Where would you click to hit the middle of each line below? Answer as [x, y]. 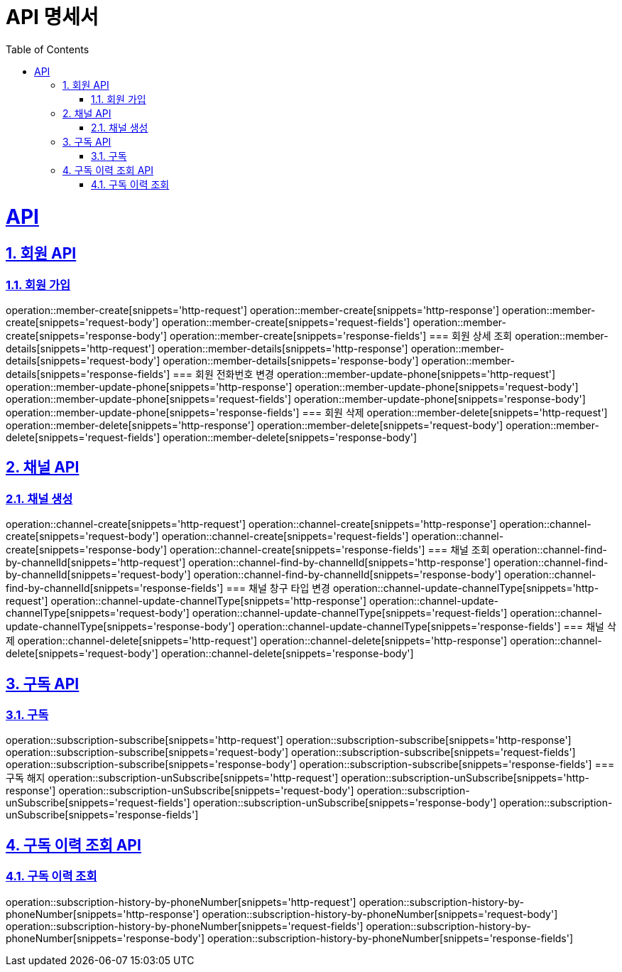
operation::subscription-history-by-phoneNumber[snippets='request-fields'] [185, 926]
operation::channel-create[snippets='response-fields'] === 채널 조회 [330, 550]
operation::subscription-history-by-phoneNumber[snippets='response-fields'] [391, 938]
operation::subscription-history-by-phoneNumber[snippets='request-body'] [380, 914]
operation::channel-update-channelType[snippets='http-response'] [209, 601]
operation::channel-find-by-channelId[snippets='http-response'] [340, 563]
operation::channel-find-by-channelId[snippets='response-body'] [347, 575]
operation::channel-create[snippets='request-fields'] [285, 536]
